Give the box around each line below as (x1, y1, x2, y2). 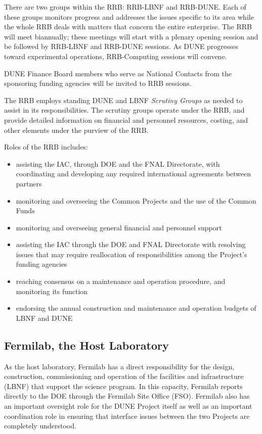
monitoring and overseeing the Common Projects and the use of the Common (16, 195, 256, 206)
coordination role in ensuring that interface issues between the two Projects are (4, 410, 250, 421)
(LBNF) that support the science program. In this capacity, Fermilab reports (4, 380, 243, 391)
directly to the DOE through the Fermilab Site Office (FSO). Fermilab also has (4, 391, 250, 401)
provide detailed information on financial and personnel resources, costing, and (4, 114, 248, 125)
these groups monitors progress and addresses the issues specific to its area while (4, 11, 254, 22)
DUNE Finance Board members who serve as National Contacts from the (4, 68, 232, 78)
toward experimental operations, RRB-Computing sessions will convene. (4, 51, 227, 61)
